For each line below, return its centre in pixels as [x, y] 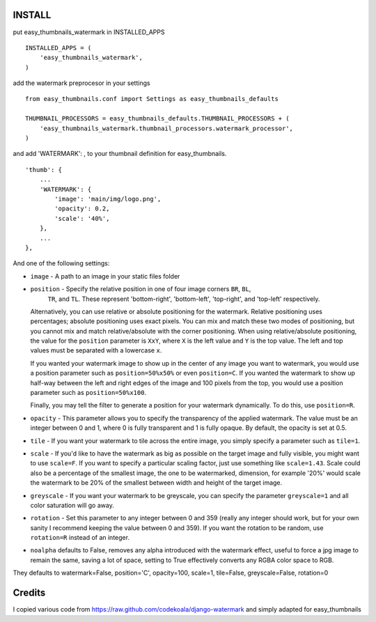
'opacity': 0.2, [82, 209]
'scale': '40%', [82, 218]
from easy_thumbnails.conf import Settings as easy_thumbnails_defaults [152, 99]
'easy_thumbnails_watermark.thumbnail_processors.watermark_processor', [166, 128]
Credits [29, 593]
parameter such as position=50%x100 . [88, 393]
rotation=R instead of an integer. [80, 538]
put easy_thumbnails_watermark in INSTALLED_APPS [89, 32]
